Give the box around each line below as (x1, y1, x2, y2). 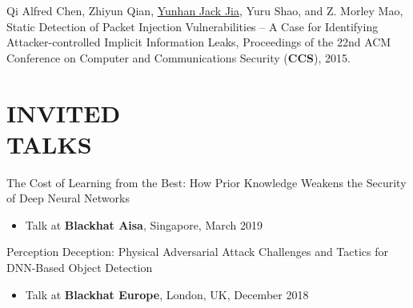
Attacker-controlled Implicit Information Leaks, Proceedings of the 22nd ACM (6, 34, 391, 50)
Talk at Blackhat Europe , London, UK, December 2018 (25, 286, 309, 302)
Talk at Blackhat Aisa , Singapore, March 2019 (25, 216, 263, 233)
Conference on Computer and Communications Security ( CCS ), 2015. (6, 49, 351, 66)
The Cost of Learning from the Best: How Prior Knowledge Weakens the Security (6, 174, 407, 190)
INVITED (6, 96, 121, 129)
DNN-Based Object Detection (6, 259, 153, 276)
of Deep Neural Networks (6, 190, 130, 206)
